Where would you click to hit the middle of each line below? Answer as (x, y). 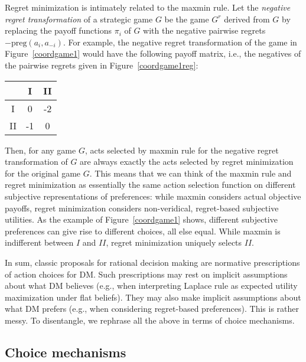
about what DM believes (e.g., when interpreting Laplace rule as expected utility (151, 286)
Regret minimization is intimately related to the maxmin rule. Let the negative (148, 7)
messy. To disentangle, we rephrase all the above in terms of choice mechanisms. (150, 320)
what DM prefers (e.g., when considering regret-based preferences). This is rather (152, 309)
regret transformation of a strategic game (79, 19)
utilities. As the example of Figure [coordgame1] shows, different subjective (141, 219)
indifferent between (39, 242)
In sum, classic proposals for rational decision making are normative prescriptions (152, 262)
